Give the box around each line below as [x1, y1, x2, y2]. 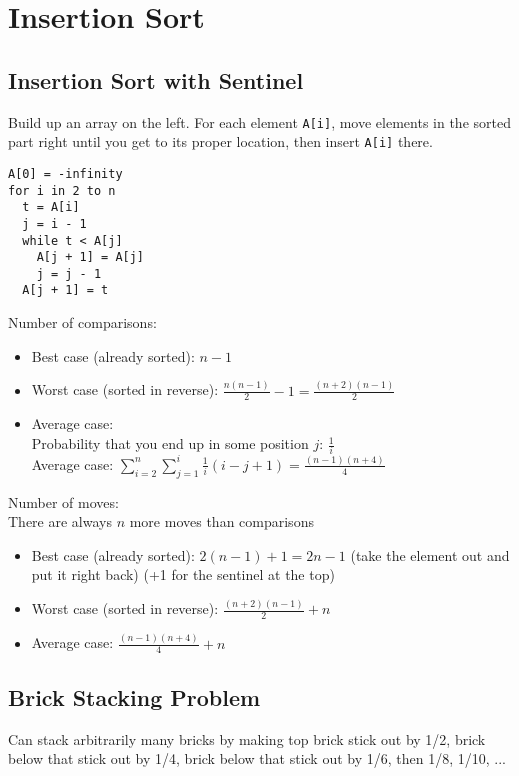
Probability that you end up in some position [31, 433, 309, 454]
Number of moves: [8, 491, 119, 512]
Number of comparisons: [8, 312, 157, 333]
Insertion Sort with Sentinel [8, 64, 304, 95]
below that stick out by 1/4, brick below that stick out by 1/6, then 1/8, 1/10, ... [8, 748, 506, 769]
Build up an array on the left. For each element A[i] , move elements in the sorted [8, 111, 511, 132]
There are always [8, 511, 112, 532]
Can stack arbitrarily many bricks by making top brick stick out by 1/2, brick [8, 728, 486, 749]
